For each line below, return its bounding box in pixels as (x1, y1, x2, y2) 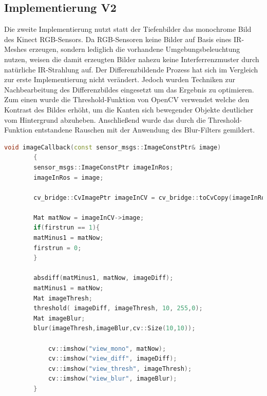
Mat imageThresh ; (33, 294, 92, 302)
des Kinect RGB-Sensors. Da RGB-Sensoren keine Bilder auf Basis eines (4, 33, 232, 44)
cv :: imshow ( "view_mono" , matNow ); (48, 345, 166, 352)
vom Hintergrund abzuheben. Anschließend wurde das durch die (4, 114, 206, 125)
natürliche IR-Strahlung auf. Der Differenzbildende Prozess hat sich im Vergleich (4, 64, 258, 74)
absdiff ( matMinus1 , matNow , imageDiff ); (33, 274, 174, 282)
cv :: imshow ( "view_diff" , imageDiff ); (48, 355, 177, 363)
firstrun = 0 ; (33, 244, 82, 252)
